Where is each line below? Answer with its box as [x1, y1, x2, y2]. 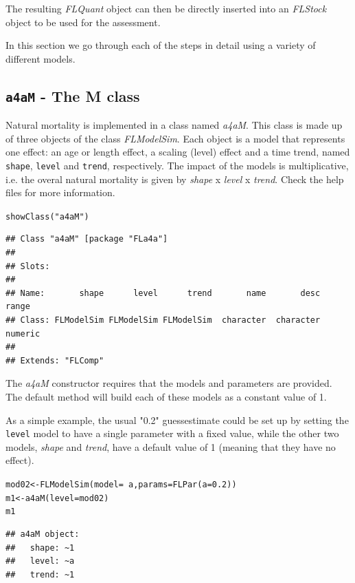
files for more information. [5, 185, 115, 200]
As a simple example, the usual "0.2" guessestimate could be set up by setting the [5, 412, 349, 427]
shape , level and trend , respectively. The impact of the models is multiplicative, [5, 158, 349, 172]
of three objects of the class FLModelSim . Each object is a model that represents [5, 131, 345, 145]
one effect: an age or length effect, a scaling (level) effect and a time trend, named [5, 145, 350, 159]
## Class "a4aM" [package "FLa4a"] [5, 234, 168, 244]
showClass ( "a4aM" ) [5, 211, 89, 222]
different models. [5, 51, 76, 65]
